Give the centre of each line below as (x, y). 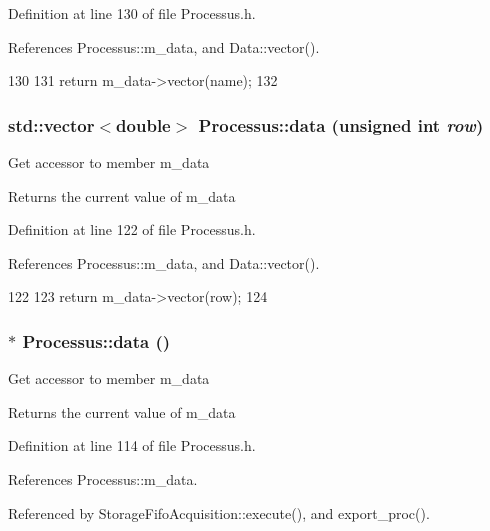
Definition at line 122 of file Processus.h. (132, 229)
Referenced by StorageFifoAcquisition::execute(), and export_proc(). (219, 512)
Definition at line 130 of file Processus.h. (132, 13)
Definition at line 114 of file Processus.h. (132, 445)
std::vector (51, 124)
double (143, 124)
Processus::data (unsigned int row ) (341, 124)
